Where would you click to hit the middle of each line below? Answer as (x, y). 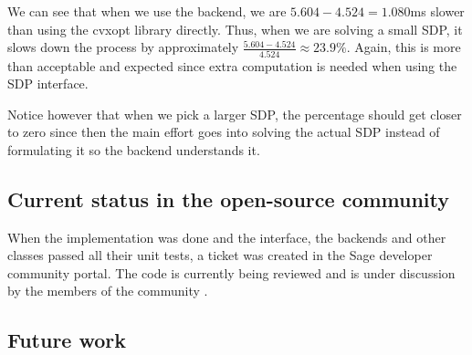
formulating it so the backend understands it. (134, 149)
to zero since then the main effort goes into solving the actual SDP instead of (224, 132)
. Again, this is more (404, 47)
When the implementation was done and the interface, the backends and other (227, 237)
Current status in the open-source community (229, 198)
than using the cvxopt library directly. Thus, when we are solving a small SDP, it (235, 29)
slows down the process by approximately (123, 47)
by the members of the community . (108, 291)
